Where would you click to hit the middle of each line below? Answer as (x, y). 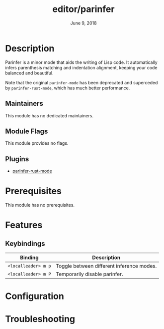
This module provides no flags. (37, 143)
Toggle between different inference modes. (106, 266)
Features (24, 225)
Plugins (17, 159)
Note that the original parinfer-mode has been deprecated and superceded (82, 82)
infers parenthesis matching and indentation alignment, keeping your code (81, 67)
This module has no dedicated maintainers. (49, 115)
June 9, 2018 (83, 23)
